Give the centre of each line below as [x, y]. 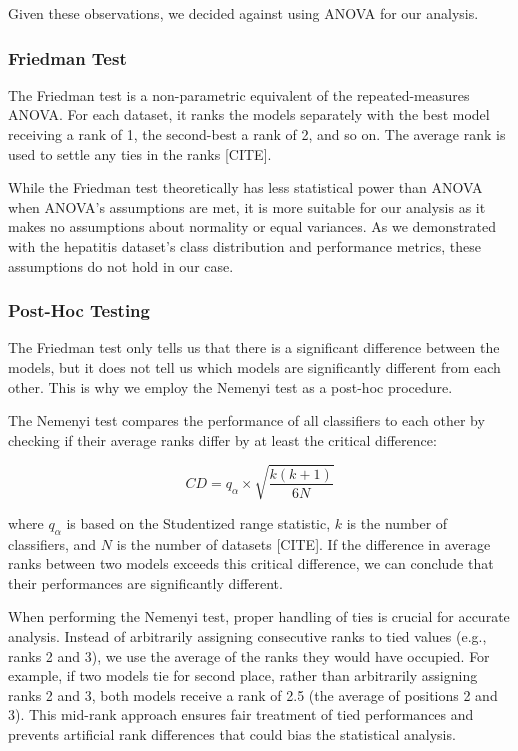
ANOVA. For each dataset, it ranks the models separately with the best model [249, 114]
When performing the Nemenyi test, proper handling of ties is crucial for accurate [259, 616]
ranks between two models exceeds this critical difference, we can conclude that [251, 563]
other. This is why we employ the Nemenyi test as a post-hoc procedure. [230, 386]
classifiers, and [52, 543]
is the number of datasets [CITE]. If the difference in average [303, 543]
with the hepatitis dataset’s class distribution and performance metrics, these [244, 245]
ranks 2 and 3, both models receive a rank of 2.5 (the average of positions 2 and [253, 694]
